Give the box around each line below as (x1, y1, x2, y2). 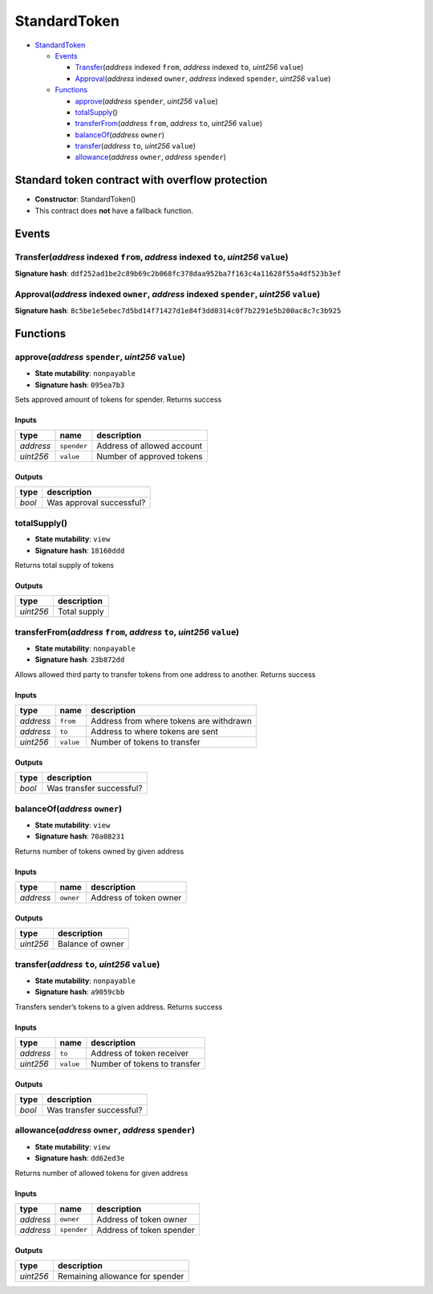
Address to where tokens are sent (91, 726, 218, 737)
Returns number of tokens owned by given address (14, 846, 184, 855)
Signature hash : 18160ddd (34, 545, 125, 555)
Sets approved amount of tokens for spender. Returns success (14, 394, 222, 404)
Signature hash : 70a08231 (34, 831, 125, 841)
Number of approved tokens (96, 451, 204, 462)
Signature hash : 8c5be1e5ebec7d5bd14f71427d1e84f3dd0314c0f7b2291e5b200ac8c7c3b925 (14, 306, 342, 316)
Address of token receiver (91, 1048, 189, 1059)
